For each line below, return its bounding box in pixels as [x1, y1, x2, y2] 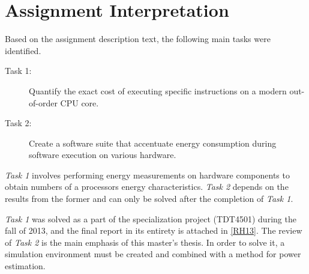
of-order [29, 96, 58, 109]
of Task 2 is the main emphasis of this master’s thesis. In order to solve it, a [5, 236, 285, 248]
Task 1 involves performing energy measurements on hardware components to [5, 168, 290, 181]
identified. [5, 44, 41, 56]
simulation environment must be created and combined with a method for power [5, 248, 301, 260]
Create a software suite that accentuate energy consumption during [29, 136, 277, 149]
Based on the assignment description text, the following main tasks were [5, 32, 271, 45]
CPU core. [60, 96, 99, 109]
